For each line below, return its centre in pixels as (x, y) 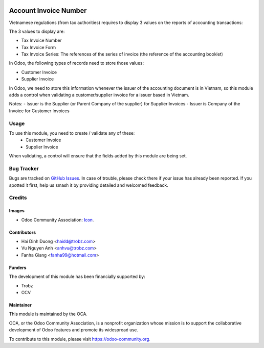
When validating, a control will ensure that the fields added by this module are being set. (98, 156)
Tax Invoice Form (39, 47)
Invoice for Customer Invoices (39, 111)
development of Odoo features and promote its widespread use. (74, 330)
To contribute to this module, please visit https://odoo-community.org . (80, 339)
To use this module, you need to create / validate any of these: (72, 133)
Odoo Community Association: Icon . (57, 220)
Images (17, 211)
